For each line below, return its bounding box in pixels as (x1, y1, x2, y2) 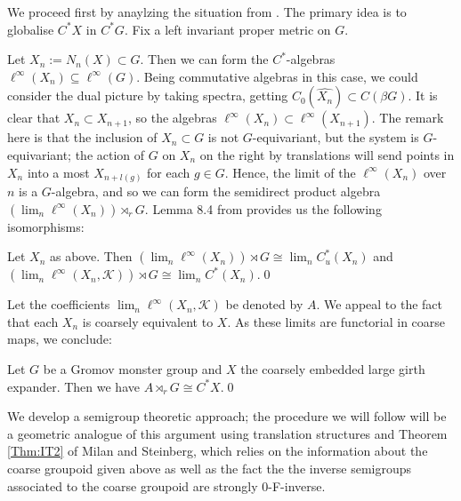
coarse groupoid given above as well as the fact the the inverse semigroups (7, 459, 412, 478)
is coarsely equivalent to (82, 312, 214, 330)
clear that (7, 108, 61, 127)
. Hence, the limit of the (224, 163, 356, 181)
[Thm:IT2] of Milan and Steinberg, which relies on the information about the (7, 441, 428, 460)
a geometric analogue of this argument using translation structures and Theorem (7, 424, 448, 442)
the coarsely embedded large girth (240, 360, 425, 378)
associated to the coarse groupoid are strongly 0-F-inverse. (7, 476, 326, 495)
